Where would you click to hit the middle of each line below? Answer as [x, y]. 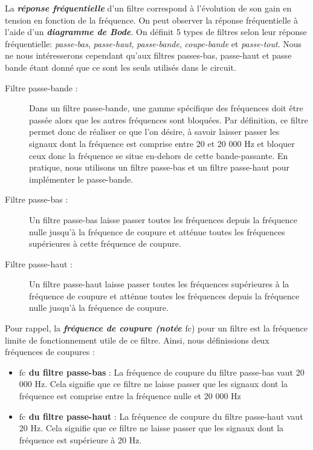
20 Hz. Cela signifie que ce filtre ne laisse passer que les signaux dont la [151, 428]
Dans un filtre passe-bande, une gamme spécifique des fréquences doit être [166, 108]
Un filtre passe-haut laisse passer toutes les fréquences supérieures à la [159, 284]
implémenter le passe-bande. [81, 179]
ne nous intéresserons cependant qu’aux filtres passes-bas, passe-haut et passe [148, 55]
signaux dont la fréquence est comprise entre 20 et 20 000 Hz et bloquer [162, 143]
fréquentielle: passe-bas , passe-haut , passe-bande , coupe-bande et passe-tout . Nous [153, 43]
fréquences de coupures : [50, 352]
